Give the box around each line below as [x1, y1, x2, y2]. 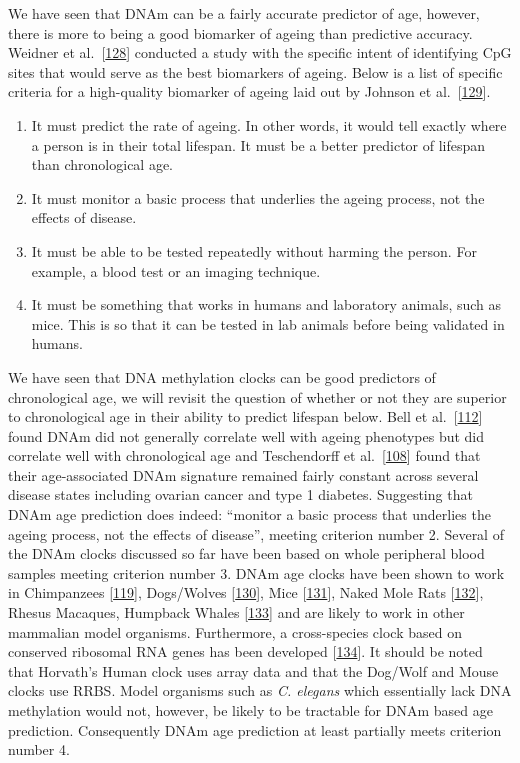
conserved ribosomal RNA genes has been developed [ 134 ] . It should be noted [8, 641, 483, 662]
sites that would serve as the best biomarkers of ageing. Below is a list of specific [8, 61, 503, 82]
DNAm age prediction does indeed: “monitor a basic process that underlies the [8, 504, 491, 525]
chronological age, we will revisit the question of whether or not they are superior [8, 386, 507, 407]
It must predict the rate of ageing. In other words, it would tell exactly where [31, 114, 507, 135]
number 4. [8, 739, 70, 760]
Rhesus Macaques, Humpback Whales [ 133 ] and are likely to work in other [8, 602, 465, 623]
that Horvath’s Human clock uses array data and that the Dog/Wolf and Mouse [8, 660, 499, 681]
